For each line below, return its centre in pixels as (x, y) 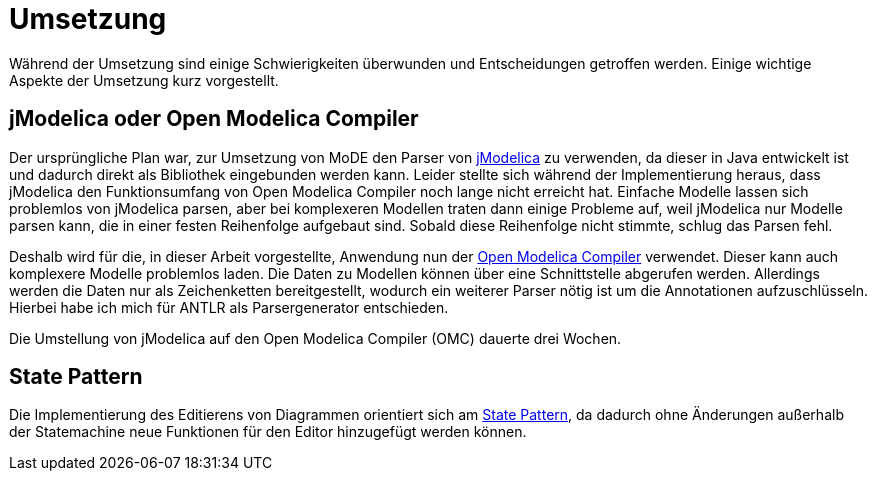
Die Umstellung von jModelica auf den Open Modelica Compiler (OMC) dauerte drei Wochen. (315, 338)
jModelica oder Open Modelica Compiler (214, 119)
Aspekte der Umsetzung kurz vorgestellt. (144, 80)
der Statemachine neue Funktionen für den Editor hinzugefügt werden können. (268, 432)
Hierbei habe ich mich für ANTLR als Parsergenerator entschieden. (229, 307)
